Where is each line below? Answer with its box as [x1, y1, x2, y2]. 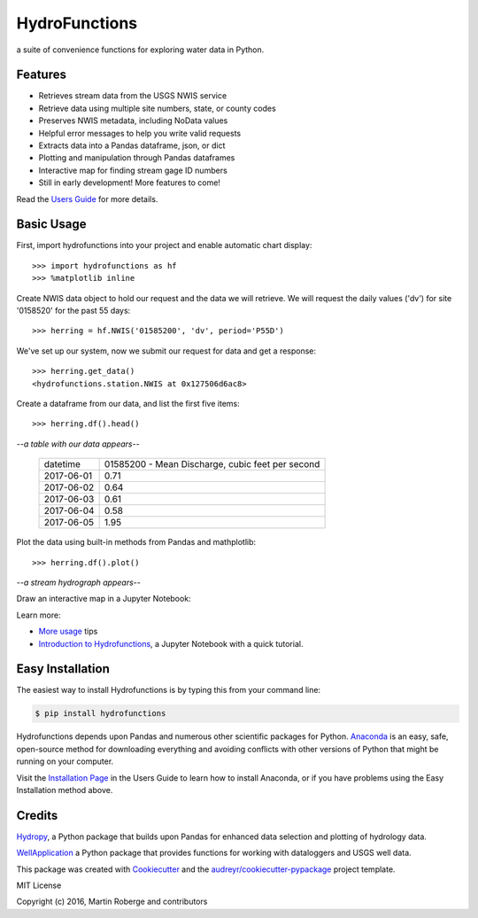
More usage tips [38, 626, 98, 637]
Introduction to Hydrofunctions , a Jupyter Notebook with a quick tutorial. [38, 638, 304, 649]
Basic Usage [16, 217, 87, 232]
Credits [16, 807, 58, 823]
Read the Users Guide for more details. [16, 193, 158, 204]
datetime [43, 458, 81, 471]
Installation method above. [16, 784, 113, 795]
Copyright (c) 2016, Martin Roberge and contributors [16, 896, 208, 907]
